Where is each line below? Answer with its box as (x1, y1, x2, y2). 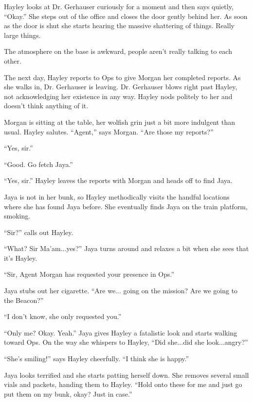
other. (4, 55, 21, 66)
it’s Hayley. (4, 252, 37, 263)
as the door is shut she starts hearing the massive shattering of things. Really (4, 20, 235, 31)
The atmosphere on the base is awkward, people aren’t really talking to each (4, 46, 232, 56)
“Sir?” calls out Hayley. (4, 227, 73, 237)
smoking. (4, 211, 31, 221)
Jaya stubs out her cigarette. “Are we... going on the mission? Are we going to (4, 285, 238, 296)
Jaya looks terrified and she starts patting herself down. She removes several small (4, 369, 249, 380)
